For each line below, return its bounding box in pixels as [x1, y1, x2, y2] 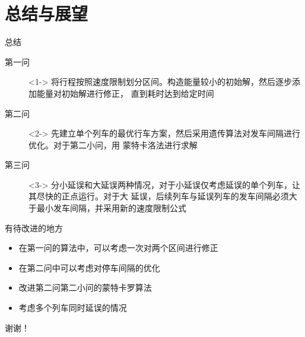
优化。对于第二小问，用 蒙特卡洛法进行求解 [28, 138, 198, 151]
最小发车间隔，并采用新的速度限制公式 [36, 202, 186, 214]
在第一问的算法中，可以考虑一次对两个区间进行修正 [18, 241, 218, 254]
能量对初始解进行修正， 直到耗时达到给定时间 [36, 87, 214, 99]
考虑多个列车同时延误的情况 [18, 301, 127, 314]
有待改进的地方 [5, 221, 63, 234]
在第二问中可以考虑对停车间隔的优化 [18, 261, 160, 274]
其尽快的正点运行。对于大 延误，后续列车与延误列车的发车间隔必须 [28, 190, 289, 202]
